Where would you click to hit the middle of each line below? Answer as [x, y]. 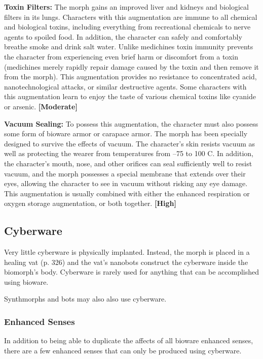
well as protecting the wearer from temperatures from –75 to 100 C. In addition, [129, 153]
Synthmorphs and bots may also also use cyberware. [85, 299]
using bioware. [26, 281]
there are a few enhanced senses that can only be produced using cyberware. [123, 350]
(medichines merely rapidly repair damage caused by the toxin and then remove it [131, 66]
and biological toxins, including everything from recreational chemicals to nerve [127, 27]
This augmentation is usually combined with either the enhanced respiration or [127, 193]
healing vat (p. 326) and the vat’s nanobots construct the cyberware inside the [126, 262]
